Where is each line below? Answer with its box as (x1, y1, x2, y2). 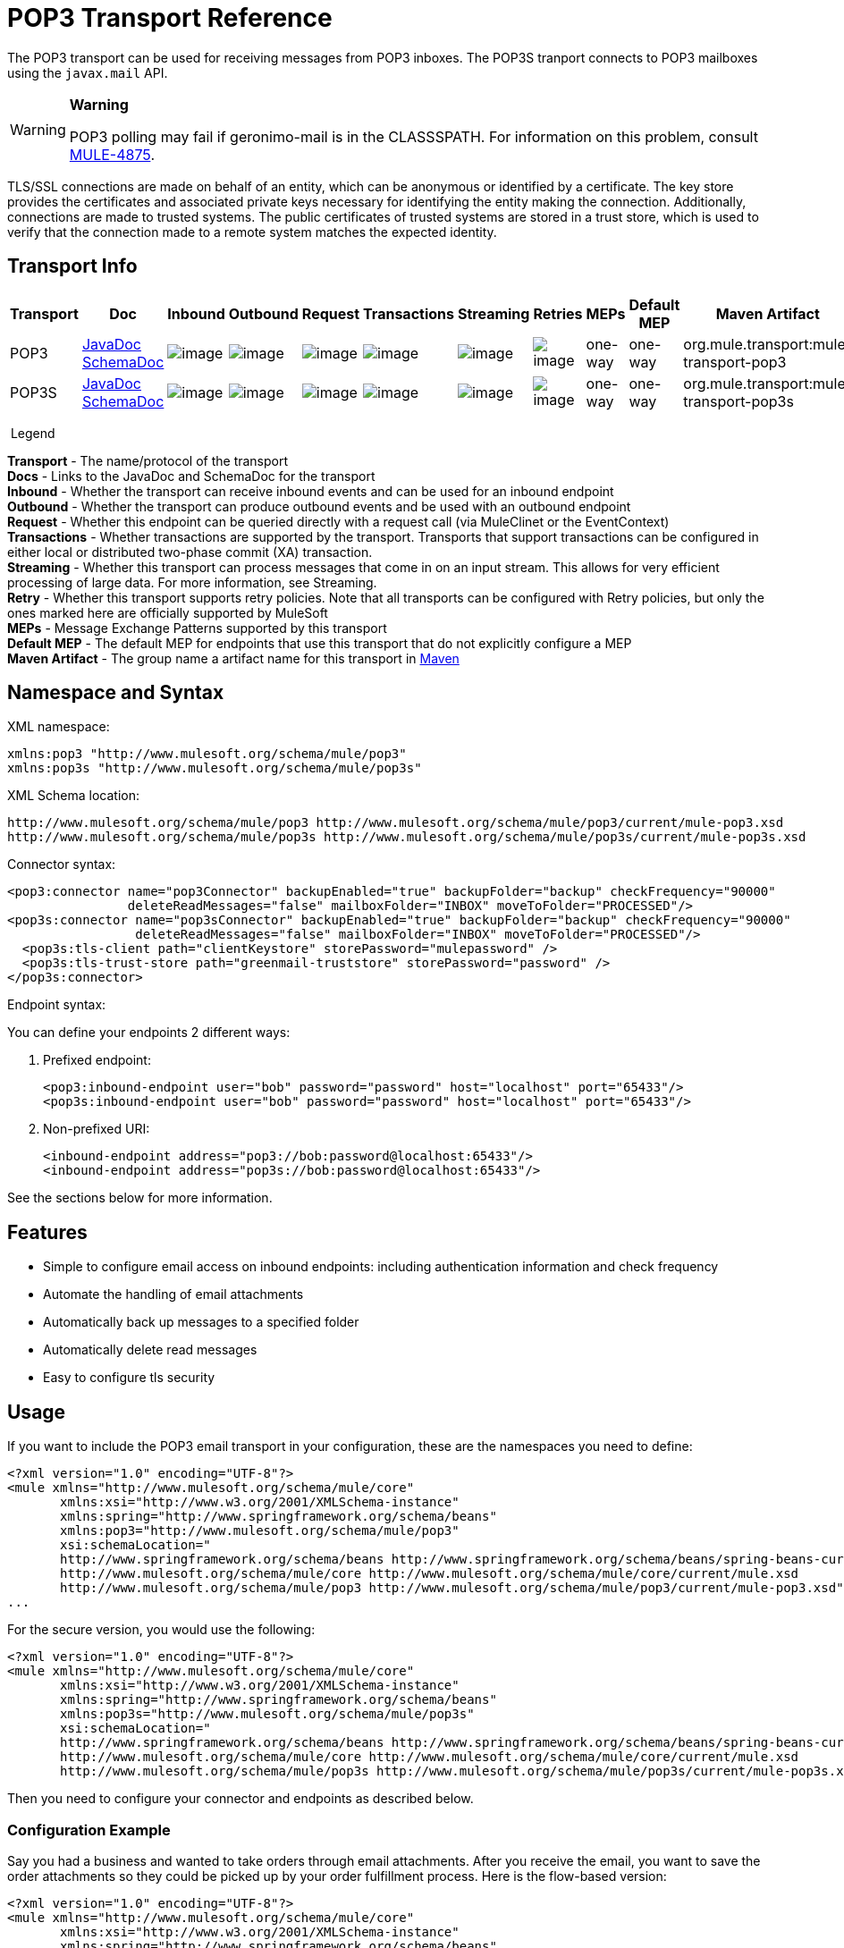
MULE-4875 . (69, 145, 155, 164)
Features (7, 1220, 88, 1244)
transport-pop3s (683, 392, 794, 410)
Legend (10, 425, 55, 441)
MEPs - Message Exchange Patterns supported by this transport (7, 620, 387, 636)
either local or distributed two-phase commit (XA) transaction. (7, 544, 373, 560)
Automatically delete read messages (43, 1342, 257, 1358)
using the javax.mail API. (7, 64, 168, 80)
